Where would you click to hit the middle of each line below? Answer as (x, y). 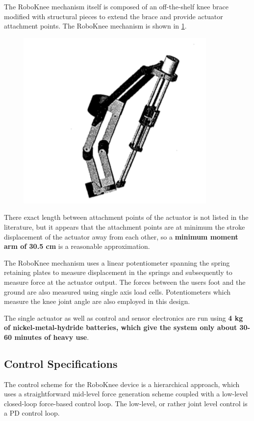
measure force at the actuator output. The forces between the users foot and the (125, 282)
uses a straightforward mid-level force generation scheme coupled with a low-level (126, 394)
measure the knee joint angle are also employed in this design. (97, 301)
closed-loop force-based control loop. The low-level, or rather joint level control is (126, 403)
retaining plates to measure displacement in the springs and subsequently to (118, 272)
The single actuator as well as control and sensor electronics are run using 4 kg (124, 317)
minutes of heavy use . (52, 337)
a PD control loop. (32, 413)
